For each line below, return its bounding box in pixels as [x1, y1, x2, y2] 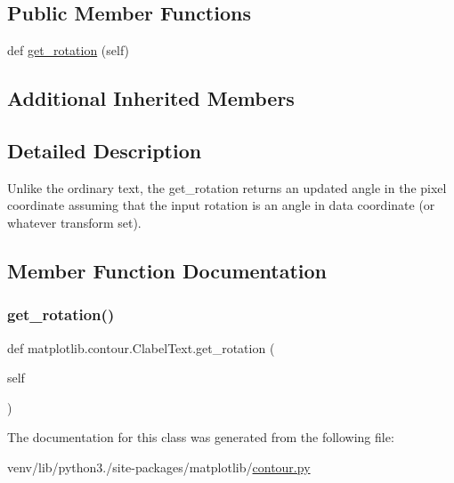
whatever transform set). [7, 213, 142, 231]
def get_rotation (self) [7, 41, 130, 60]
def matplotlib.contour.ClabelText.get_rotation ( [7, 338, 275, 357]
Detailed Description [7, 136, 202, 164]
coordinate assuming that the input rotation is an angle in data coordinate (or [7, 196, 435, 214]
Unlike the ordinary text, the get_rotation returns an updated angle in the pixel [7, 178, 447, 197]
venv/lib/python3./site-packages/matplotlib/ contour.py [7, 457, 311, 476]
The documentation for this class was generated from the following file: [7, 428, 394, 447]
